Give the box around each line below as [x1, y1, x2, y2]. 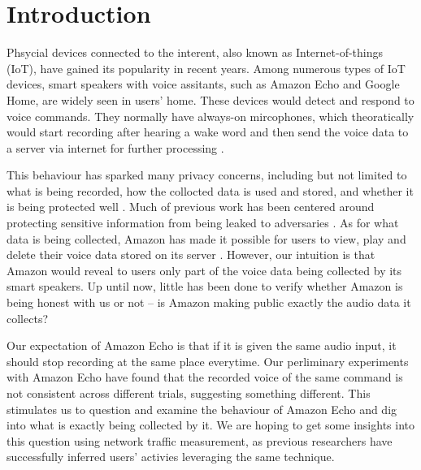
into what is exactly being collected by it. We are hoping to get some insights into [7, 416, 414, 433]
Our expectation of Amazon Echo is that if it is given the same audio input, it [7, 337, 397, 354]
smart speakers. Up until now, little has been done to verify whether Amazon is [7, 278, 403, 295]
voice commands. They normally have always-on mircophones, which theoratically [7, 107, 414, 124]
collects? [7, 309, 49, 326]
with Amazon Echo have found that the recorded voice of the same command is [7, 369, 403, 386]
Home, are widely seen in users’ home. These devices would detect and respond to [7, 91, 414, 108]
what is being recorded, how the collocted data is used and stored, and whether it [7, 182, 414, 199]
